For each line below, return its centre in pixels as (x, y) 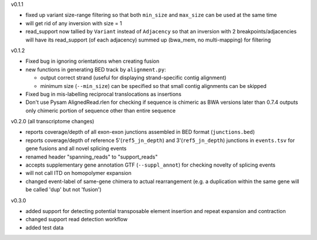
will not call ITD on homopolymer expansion (78, 173)
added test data (45, 227)
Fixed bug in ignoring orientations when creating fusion (92, 61)
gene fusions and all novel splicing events (76, 148)
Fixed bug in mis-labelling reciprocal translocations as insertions (104, 94)
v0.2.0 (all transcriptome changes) (53, 121)
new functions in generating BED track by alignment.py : (96, 69)
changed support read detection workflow (77, 219)
